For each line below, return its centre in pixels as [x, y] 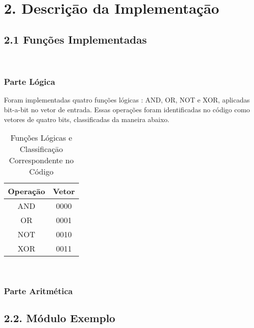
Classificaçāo [41, 149]
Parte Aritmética [38, 290]
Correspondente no [41, 160]
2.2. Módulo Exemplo [60, 318]
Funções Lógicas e [41, 138]
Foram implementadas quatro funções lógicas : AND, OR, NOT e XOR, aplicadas [127, 100]
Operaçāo [26, 191]
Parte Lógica [30, 82]
